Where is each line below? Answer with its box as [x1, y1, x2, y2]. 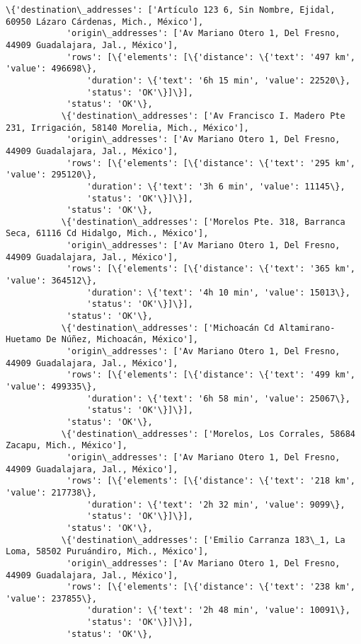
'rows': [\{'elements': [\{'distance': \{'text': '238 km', [66, 582, 355, 592]
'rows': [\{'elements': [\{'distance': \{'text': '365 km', [66, 264, 355, 274]
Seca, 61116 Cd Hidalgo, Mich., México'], [6, 228, 209, 239]
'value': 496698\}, [6, 64, 97, 74]
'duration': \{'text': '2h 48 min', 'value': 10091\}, [86, 605, 350, 616]
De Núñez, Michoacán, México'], [46, 334, 199, 345]
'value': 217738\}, [6, 487, 97, 498]
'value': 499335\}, [6, 382, 97, 392]
